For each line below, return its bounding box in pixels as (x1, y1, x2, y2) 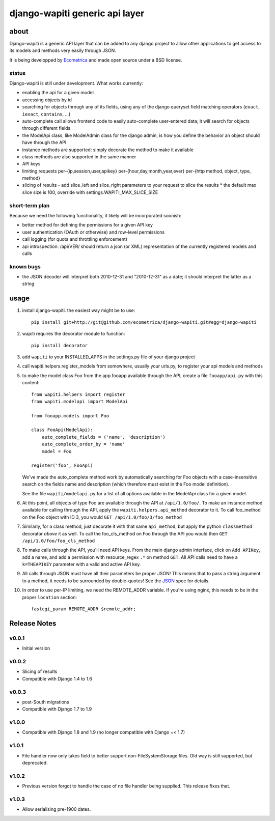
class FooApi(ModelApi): (31, 427, 93, 433)
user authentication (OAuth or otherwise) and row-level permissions (22, 229, 165, 235)
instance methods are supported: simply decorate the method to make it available (22, 147, 194, 153)
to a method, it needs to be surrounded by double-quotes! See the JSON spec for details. (22, 578, 210, 584)
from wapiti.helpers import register (31, 391, 126, 397)
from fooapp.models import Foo (31, 413, 109, 418)
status (9, 69, 26, 76)
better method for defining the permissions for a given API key (22, 222, 153, 228)
